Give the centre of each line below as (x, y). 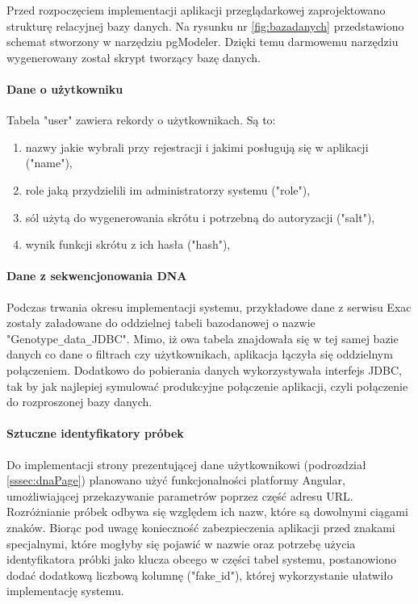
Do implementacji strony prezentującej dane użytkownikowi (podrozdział (186, 464)
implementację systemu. (65, 591)
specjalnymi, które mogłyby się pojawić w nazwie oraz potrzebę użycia (181, 543)
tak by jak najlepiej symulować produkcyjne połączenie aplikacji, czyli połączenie (207, 386)
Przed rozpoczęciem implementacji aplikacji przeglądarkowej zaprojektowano (196, 10)
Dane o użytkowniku (65, 88)
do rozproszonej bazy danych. (79, 402)
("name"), (49, 163)
